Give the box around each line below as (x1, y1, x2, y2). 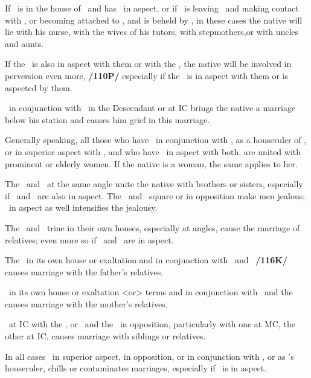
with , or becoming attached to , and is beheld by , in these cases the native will (5, 13, 303, 26)
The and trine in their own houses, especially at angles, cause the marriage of (5, 221, 300, 234)
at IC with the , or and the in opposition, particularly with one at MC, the (8, 318, 295, 330)
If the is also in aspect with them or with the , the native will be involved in (5, 57, 292, 70)
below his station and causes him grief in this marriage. (5, 113, 210, 126)
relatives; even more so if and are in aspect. (5, 233, 174, 246)
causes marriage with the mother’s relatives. (5, 297, 168, 310)
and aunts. (5, 37, 44, 50)
